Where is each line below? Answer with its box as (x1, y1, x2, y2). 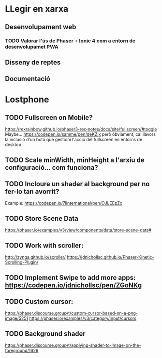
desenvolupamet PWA (5, 43, 59, 50)
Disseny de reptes (5, 58, 61, 66)
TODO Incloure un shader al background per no (5, 180, 150, 188)
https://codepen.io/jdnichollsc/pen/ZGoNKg (5, 281, 142, 289)
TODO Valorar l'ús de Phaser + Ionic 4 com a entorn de (5, 37, 136, 44)
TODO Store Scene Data (5, 214, 79, 223)
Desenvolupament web (5, 23, 76, 31)
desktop (5, 142, 22, 147)
